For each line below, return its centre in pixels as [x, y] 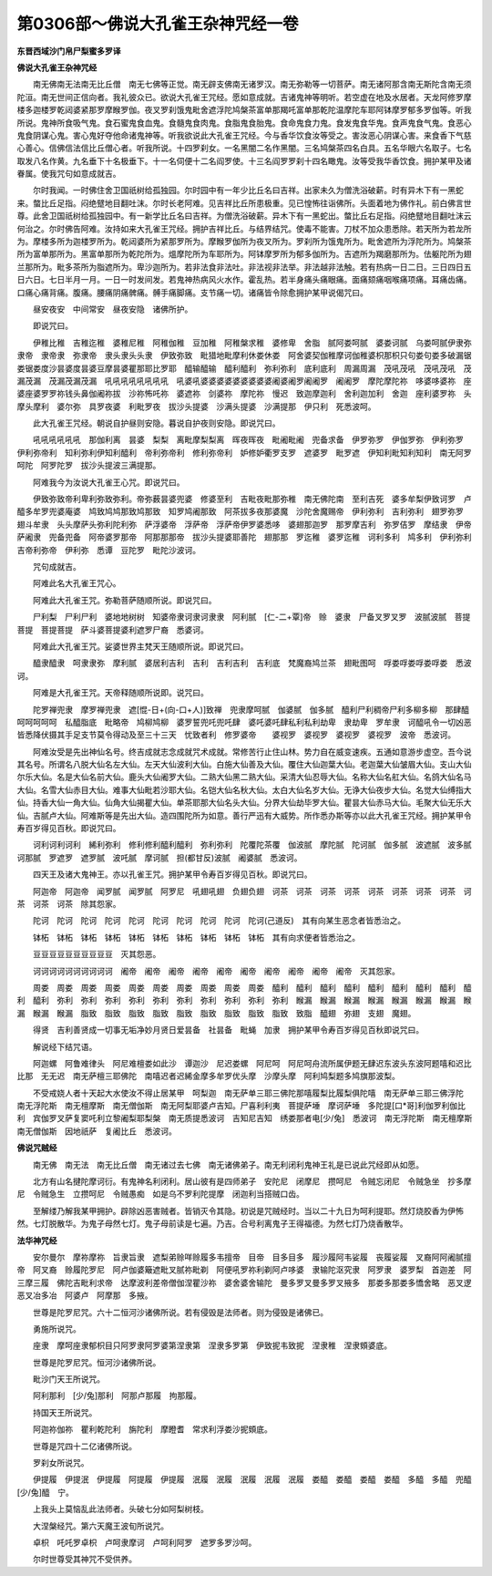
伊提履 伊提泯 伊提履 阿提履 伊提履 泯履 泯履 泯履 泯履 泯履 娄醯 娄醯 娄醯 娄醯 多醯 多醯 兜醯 [252, 1479]
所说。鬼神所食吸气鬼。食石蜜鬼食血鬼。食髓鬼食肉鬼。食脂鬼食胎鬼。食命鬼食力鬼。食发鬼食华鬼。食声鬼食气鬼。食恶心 [244, 122]
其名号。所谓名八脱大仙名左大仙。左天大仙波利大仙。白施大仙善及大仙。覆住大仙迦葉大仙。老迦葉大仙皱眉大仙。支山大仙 [244, 765]
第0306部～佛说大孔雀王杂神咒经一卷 [158, 24]
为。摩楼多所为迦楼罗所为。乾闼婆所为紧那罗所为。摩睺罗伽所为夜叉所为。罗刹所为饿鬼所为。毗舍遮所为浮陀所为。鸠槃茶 [244, 242]
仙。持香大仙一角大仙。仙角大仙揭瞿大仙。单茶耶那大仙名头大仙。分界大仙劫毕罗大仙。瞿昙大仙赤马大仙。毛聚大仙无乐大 [244, 803]
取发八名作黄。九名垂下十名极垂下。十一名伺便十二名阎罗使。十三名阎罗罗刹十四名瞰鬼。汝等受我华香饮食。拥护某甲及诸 [244, 160]
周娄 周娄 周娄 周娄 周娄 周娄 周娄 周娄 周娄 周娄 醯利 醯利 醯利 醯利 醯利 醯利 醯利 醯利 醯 [252, 987]
